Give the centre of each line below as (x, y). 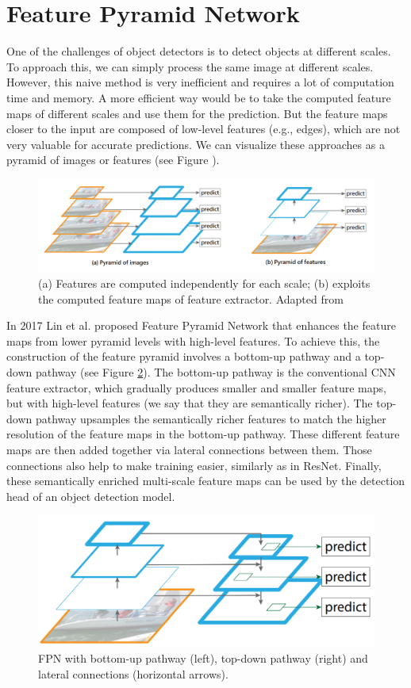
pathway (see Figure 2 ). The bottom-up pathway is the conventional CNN (215, 372)
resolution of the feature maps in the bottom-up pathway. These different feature (203, 434)
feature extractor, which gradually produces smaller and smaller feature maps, (196, 387)
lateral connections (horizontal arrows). (133, 673)
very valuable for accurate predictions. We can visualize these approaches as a (196, 144)
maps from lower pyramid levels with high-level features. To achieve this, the (193, 340)
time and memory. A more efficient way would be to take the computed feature (199, 97)
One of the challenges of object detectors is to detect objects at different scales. (199, 51)
